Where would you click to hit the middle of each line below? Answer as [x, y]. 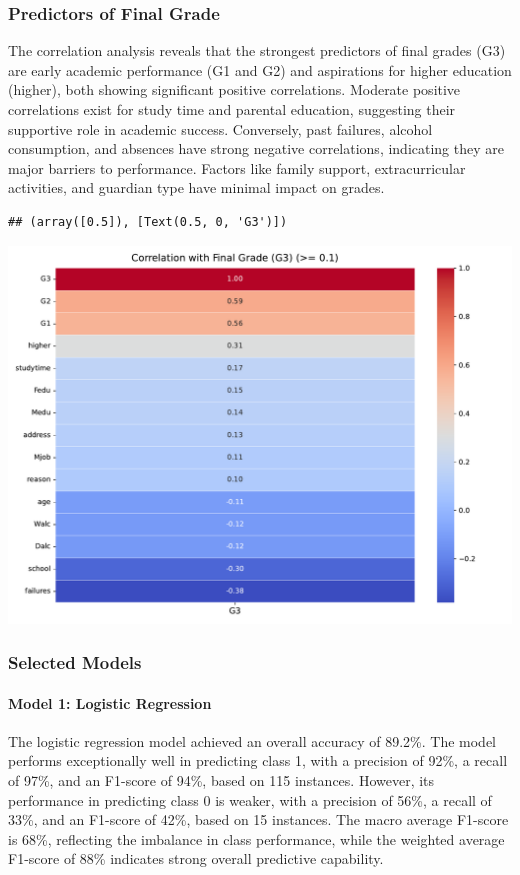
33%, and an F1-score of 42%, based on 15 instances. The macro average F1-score [258, 819]
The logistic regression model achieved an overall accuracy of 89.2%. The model [252, 740]
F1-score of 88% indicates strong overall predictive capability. [196, 858]
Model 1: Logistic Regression [110, 702]
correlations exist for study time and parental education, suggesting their [232, 109]
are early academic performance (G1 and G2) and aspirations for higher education [260, 69]
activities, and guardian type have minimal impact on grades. [196, 187]
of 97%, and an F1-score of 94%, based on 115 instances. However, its [221, 779]
